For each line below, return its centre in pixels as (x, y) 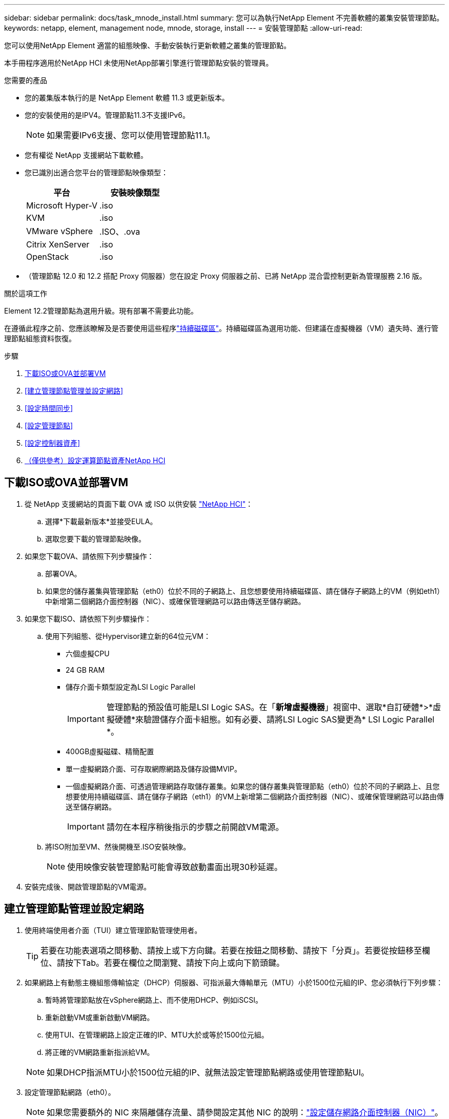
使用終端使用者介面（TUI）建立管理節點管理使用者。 (113, 930)
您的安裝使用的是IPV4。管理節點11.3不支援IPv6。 (107, 115)
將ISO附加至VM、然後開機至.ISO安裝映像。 (118, 846)
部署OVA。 (63, 573)
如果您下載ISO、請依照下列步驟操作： (88, 618)
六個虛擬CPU (88, 653)
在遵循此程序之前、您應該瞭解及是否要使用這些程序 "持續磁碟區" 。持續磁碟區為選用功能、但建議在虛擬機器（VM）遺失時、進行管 (221, 328)
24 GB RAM (85, 670)
